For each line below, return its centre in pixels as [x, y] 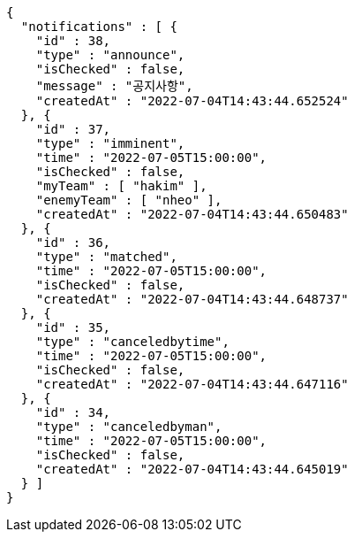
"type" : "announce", [110, 55]
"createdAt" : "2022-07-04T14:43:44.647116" [192, 384]
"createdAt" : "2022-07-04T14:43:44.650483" [192, 214]
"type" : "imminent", [110, 143]
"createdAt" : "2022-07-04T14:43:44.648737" [192, 299]
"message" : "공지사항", [114, 86]
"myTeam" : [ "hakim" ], [121, 186]
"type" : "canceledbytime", [132, 342]
